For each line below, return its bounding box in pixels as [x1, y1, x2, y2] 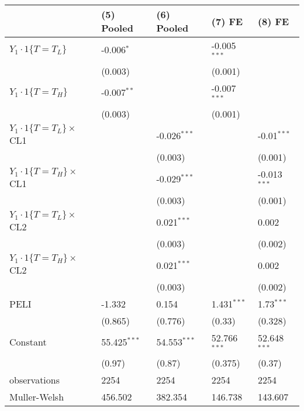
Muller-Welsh [9, 390, 64, 404]
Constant [9, 334, 47, 348]
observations [9, 373, 60, 387]
